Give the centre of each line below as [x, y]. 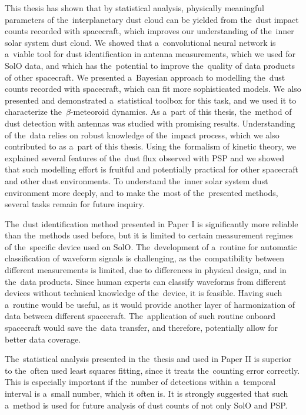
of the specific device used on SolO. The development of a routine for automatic [151, 246]
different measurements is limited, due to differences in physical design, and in [146, 270]
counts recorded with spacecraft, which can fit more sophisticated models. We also [153, 89]
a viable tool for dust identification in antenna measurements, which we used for [150, 54]
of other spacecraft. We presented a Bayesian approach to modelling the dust [145, 77]
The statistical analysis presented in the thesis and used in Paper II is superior [148, 359]
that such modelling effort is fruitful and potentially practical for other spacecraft [152, 169]
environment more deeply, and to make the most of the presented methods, [142, 192]
